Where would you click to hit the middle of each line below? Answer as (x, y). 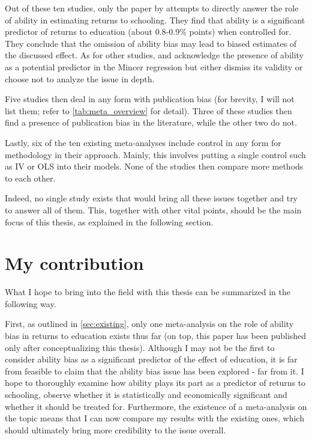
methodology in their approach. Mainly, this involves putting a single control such (155, 154)
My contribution (74, 263)
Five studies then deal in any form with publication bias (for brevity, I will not (150, 99)
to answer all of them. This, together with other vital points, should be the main (153, 209)
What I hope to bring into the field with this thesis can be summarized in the (148, 292)
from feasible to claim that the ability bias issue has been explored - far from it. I (154, 371)
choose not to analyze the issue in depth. (80, 78)
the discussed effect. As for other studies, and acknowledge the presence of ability (154, 55)
